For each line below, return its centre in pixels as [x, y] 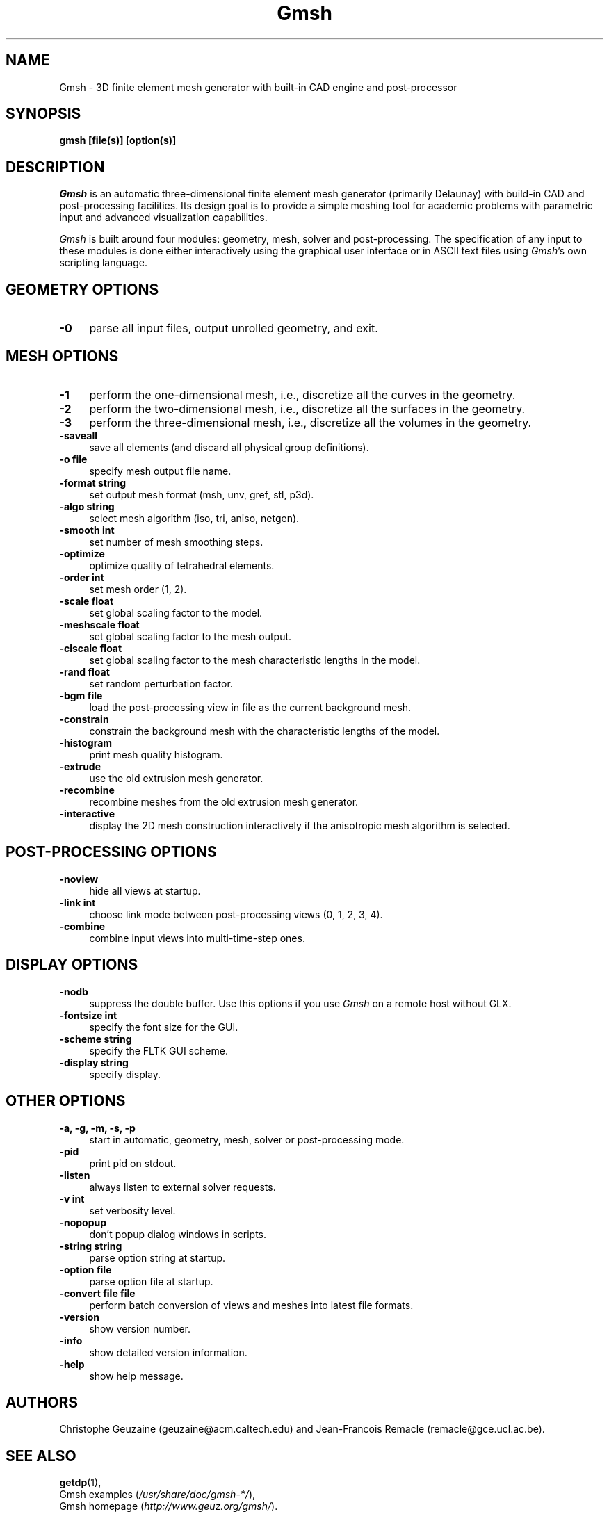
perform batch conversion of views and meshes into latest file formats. [251, 1305]
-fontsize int [88, 1015]
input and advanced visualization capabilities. [163, 218]
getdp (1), [80, 1483]
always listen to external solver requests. [182, 1187]
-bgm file [81, 695]
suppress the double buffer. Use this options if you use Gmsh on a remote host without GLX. [300, 1003]
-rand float [84, 671]
